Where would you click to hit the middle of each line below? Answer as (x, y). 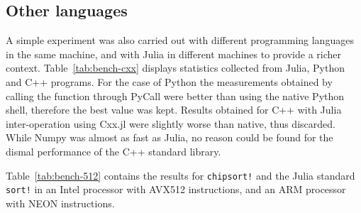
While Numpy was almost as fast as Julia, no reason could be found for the (170, 137)
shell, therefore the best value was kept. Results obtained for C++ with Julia (174, 110)
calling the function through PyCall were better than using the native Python (175, 95)
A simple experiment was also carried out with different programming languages (180, 40)
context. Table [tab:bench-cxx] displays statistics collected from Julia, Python (176, 68)
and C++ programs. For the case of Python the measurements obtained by (169, 81)
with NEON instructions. (60, 203)
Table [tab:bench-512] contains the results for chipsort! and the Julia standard (180, 175)
